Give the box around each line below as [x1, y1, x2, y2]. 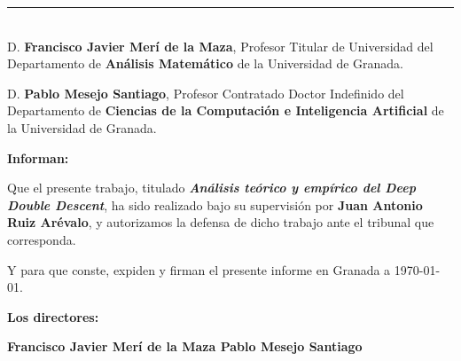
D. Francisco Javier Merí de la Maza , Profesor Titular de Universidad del [7, 36, 434, 55]
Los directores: [7, 307, 99, 326]
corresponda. [7, 230, 76, 248]
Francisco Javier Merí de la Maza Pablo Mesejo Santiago [7, 337, 363, 356]
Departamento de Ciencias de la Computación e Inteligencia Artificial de [7, 101, 444, 120]
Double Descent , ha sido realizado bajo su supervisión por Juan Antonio [7, 195, 423, 214]
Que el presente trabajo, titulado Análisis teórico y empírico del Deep [7, 178, 416, 197]
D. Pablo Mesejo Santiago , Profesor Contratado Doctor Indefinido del [7, 83, 404, 102]
